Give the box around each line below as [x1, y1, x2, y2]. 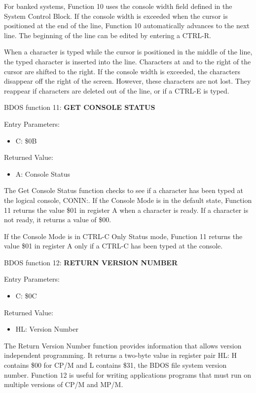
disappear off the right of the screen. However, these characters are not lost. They [4, 76, 251, 86]
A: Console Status [15, 168, 71, 179]
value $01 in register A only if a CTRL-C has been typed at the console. [4, 241, 223, 251]
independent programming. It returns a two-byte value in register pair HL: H [4, 350, 237, 360]
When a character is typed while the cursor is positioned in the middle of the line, [4, 47, 253, 57]
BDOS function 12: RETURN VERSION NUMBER [4, 257, 178, 267]
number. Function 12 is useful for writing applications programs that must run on [4, 369, 251, 380]
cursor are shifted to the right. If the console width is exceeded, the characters [4, 66, 240, 76]
